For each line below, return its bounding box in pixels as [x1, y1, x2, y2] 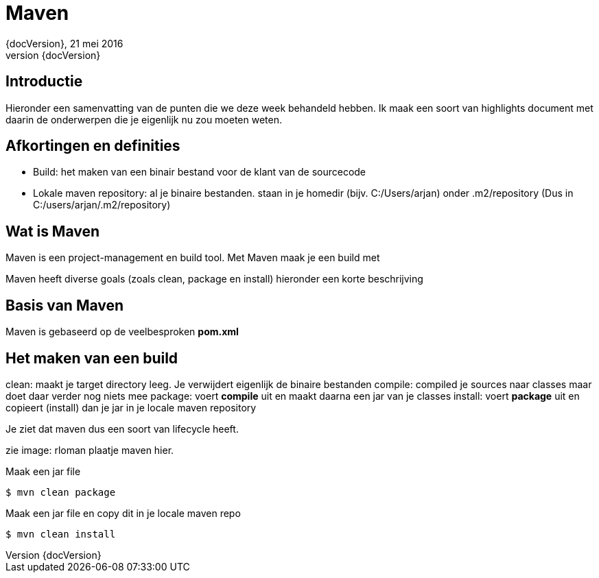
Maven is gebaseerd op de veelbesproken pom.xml [5, 326, 239, 338]
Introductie [5, 73, 83, 91]
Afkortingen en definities [5, 137, 180, 155]
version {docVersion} [5, 49, 101, 61]
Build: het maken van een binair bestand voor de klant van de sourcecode [33, 166, 366, 178]
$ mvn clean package [5, 486, 116, 498]
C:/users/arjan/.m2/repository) [33, 199, 171, 211]
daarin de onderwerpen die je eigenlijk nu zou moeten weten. [5, 113, 283, 125]
